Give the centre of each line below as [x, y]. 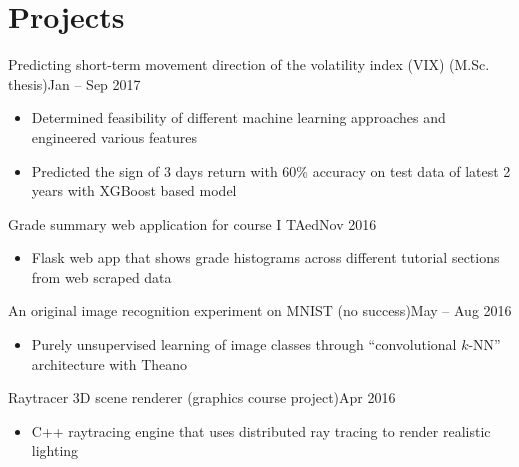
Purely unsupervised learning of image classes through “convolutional [244, 344]
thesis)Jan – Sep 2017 [74, 83]
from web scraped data [101, 276]
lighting [55, 450]
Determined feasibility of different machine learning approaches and [238, 117]
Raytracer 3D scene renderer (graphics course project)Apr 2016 [202, 397]
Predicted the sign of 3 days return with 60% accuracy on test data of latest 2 [271, 170]
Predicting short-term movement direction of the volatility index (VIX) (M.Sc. [249, 64]
